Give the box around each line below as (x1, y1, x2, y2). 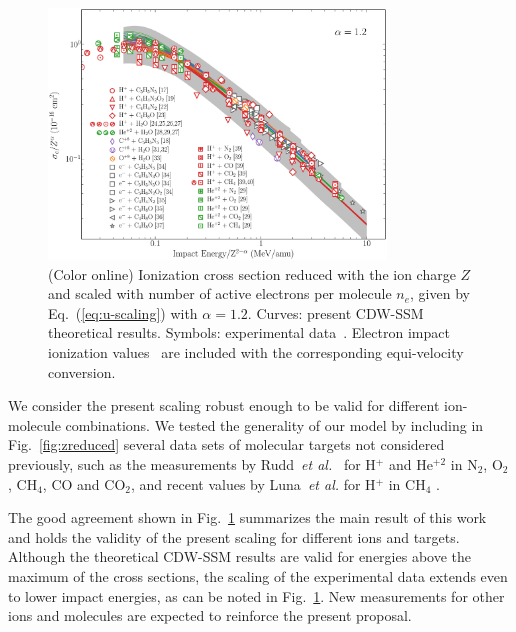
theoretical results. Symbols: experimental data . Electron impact (48, 322, 450, 343)
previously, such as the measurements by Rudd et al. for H (8, 454, 376, 474)
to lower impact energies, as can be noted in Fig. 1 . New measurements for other (8, 585, 505, 606)
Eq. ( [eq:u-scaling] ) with (48, 302, 198, 323)
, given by (410, 283, 470, 304)
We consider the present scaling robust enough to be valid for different (8, 395, 440, 416)
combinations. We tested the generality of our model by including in (65, 414, 484, 435)
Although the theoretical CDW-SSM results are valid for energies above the (8, 546, 472, 567)
